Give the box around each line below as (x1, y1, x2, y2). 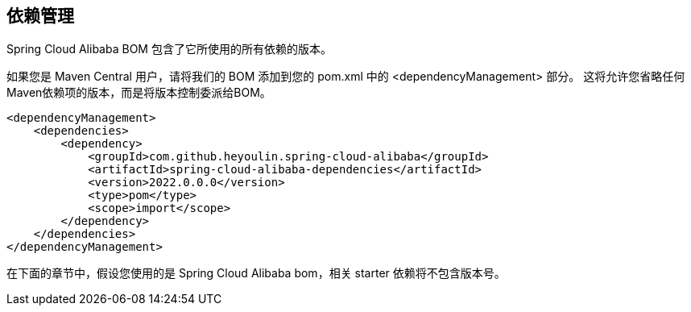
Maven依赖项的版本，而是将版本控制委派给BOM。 (6, 85, 271, 100)
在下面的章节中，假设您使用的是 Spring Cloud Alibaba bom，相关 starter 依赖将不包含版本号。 (6, 266, 506, 281)
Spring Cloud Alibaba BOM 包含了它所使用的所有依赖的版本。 (6, 42, 332, 56)
